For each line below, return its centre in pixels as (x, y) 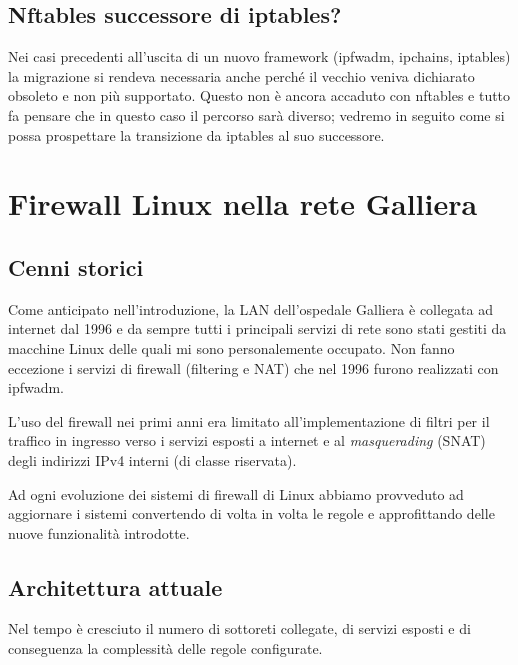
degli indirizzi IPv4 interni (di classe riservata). (152, 459)
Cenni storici (76, 266)
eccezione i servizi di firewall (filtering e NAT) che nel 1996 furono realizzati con (253, 367)
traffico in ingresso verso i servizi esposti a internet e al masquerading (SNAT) (247, 440)
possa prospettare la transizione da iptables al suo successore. (196, 134)
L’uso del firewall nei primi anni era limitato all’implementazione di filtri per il (249, 420)
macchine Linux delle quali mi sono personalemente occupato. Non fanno (231, 347)
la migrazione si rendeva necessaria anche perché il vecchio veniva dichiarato (241, 75)
